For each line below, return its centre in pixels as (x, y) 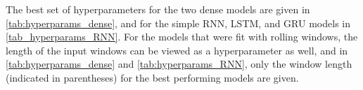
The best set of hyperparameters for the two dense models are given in (158, 9)
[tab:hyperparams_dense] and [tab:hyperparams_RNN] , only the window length (179, 64)
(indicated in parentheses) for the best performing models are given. (152, 77)
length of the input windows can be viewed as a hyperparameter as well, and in (177, 50)
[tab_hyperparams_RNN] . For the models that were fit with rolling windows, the (182, 37)
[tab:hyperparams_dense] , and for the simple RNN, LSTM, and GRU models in (178, 23)
